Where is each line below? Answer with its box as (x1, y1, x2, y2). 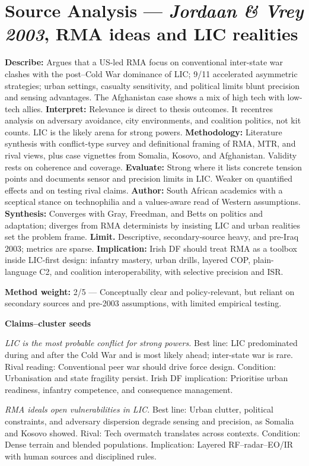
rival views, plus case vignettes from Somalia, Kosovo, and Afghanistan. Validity (5, 149, 297, 161)
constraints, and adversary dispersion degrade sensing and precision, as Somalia (5, 414, 294, 427)
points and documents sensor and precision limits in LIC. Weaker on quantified (5, 172, 292, 185)
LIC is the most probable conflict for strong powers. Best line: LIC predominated (5, 337, 298, 349)
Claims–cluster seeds (5, 316, 91, 329)
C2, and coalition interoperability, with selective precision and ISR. (39, 265, 283, 277)
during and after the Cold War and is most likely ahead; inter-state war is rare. (5, 348, 293, 360)
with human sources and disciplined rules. (5, 449, 157, 462)
